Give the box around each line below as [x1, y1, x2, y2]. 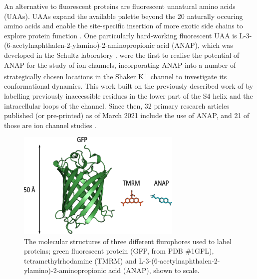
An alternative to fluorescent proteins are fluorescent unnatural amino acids [4, 1, 236, 11]
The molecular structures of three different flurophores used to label [24, 236, 232, 246]
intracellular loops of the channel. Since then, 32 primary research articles [4, 100, 230, 111]
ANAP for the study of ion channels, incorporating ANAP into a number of [4, 59, 236, 70]
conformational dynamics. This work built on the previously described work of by [4, 81, 254, 91]
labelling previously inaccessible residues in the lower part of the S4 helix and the [4, 91, 253, 101]
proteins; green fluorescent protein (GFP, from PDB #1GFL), [24, 246, 214, 256]
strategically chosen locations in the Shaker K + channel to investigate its [4, 70, 227, 81]
